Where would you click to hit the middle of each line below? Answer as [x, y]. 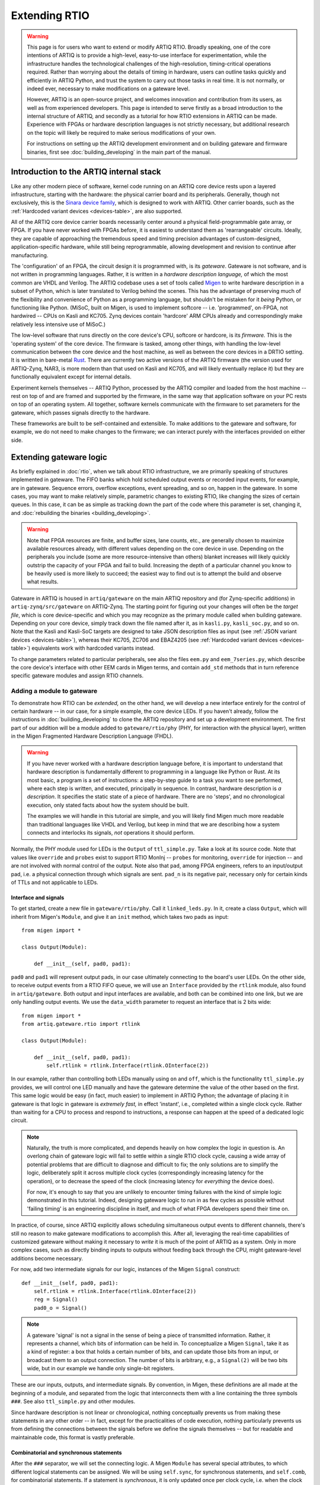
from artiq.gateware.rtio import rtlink [81, 1024]
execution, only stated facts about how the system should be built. [108, 805]
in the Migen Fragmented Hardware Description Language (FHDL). [92, 736]
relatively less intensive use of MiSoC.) [58, 324]
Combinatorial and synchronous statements [66, 1452]
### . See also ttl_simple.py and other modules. [73, 1401]
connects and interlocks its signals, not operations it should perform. [111, 832]
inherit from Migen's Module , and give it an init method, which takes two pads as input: [120, 917]
